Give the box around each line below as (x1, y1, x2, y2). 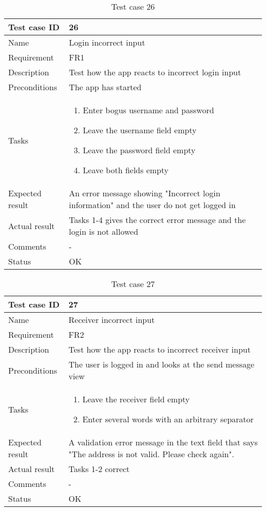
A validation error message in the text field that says (69, 436, 258, 448)
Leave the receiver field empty (82, 393, 190, 405)
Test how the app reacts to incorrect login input (69, 66, 241, 78)
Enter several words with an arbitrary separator (82, 413, 254, 425)
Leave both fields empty (83, 164, 169, 176)
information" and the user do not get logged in (69, 199, 236, 211)
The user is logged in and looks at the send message (69, 358, 255, 370)
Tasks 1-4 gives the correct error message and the (69, 214, 246, 226)
